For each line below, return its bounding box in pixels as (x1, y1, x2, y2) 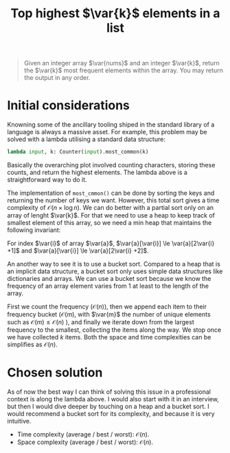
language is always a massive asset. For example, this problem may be (7, 128, 207, 136)
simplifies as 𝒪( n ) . (7, 340, 58, 348)
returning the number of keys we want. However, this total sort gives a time (7, 196, 220, 204)
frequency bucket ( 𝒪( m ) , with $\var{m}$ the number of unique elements (7, 310, 211, 318)
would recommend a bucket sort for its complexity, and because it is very (7, 409, 215, 418)
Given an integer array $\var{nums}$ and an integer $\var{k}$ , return (23, 59, 220, 67)
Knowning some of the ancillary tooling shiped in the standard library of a (7, 120, 215, 129)
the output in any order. (23, 74, 91, 82)
